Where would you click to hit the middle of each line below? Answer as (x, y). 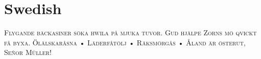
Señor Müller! (28, 52)
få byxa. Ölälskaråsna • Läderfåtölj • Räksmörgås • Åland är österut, (125, 42)
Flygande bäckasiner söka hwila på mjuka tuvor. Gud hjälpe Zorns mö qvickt (130, 33)
